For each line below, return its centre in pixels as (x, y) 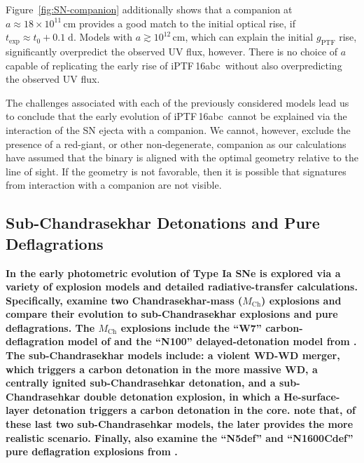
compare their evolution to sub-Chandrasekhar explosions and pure (172, 314)
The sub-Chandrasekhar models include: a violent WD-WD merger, (173, 355)
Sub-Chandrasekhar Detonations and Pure (163, 223)
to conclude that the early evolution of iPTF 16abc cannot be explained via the (176, 116)
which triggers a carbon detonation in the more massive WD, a (162, 369)
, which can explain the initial (249, 37)
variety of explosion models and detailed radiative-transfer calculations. (182, 287)
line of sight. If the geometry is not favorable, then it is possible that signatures (176, 171)
